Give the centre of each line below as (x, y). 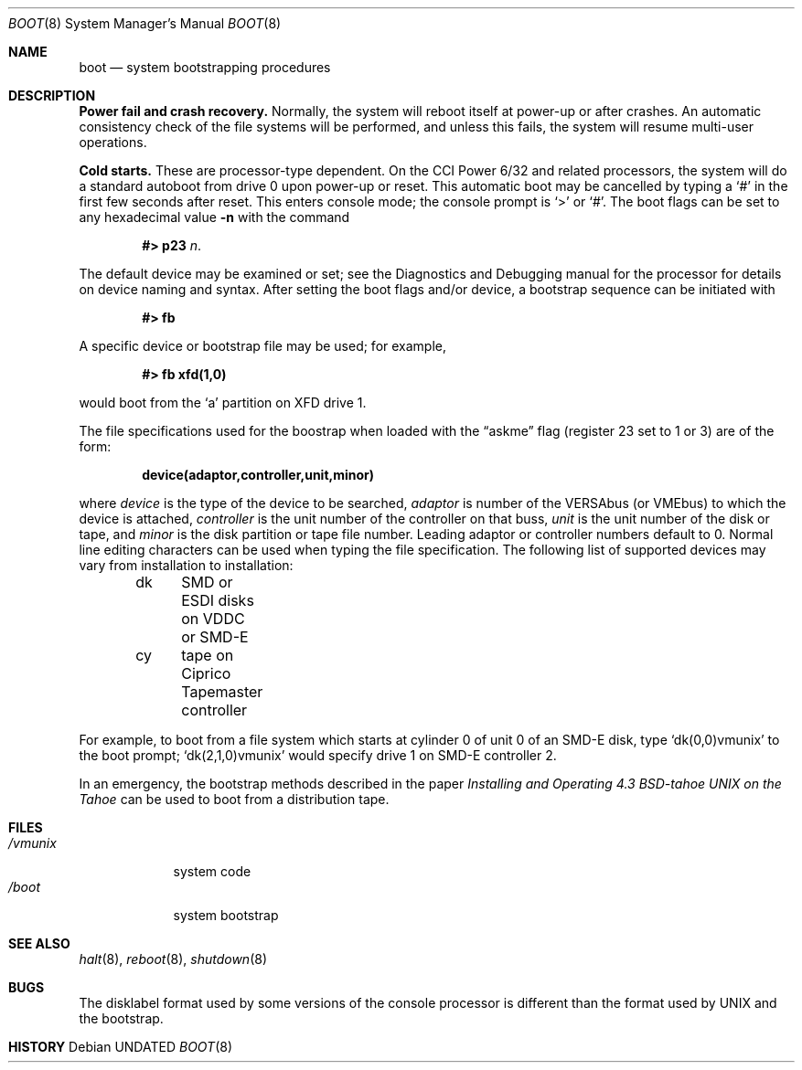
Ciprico (206, 673)
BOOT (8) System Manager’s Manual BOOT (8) (145, 23)
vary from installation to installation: (186, 565)
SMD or (207, 582)
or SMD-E (215, 637)
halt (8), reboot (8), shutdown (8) (173, 959)
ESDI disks (218, 600)
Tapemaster (222, 692)
